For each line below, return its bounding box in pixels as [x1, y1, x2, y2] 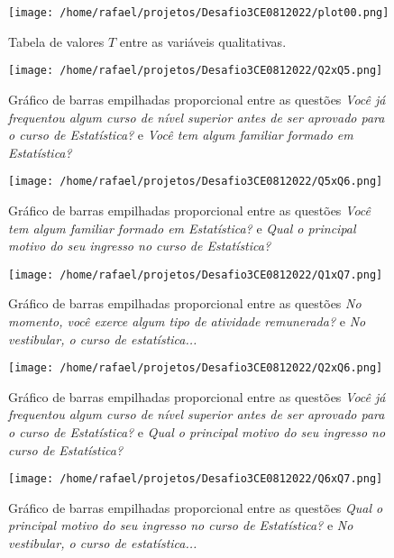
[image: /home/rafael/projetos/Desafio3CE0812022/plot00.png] [8, 6, 389, 19]
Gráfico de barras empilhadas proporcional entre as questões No [8, 294, 362, 313]
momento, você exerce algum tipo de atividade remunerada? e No [8, 311, 366, 330]
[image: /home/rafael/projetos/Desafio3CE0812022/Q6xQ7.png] [8, 472, 383, 486]
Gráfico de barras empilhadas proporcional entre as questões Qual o [8, 498, 383, 517]
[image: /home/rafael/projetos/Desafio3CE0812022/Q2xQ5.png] [8, 64, 383, 78]
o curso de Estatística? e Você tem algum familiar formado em [8, 125, 353, 144]
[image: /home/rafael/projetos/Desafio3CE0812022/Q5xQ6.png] [8, 175, 383, 188]
